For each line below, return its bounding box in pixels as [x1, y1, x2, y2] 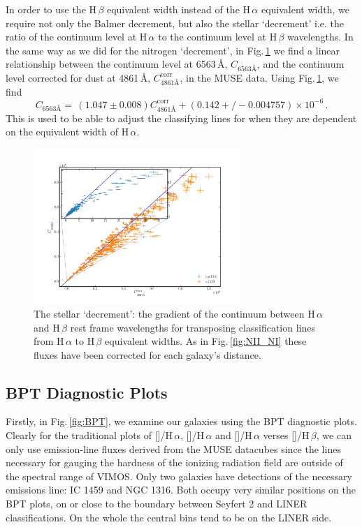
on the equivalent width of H [6, 124, 129, 139]
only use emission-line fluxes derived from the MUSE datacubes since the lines [6, 441, 341, 456]
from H [34, 334, 64, 348]
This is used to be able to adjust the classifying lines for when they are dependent [6, 110, 357, 125]
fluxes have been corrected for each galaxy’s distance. [34, 347, 261, 362]
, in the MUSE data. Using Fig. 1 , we [180, 70, 339, 84]
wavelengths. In [287, 29, 354, 44]
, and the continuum [256, 57, 345, 71]
